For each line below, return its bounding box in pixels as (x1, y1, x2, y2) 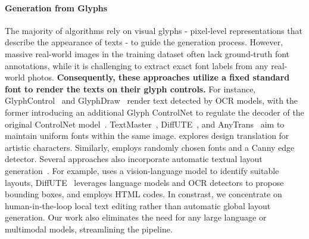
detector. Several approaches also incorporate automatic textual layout (5, 153, 263, 165)
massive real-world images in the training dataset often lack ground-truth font (5, 47, 290, 60)
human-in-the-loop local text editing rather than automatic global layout (5, 199, 271, 212)
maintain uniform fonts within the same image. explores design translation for (5, 129, 289, 142)
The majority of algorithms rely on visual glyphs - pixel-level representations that (5, 24, 302, 36)
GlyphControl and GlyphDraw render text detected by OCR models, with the (5, 94, 298, 107)
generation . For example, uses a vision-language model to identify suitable (5, 164, 279, 176)
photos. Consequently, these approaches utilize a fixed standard (27, 71, 290, 83)
